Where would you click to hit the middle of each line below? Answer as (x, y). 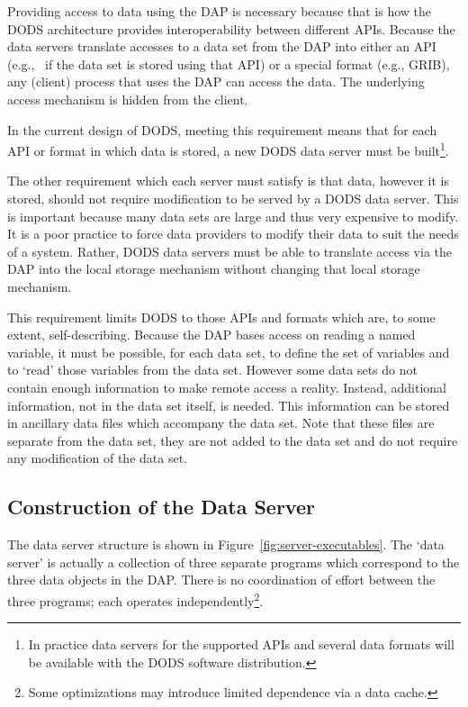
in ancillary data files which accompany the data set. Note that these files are (221, 423)
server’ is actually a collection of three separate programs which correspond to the (234, 562)
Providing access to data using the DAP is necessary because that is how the (220, 11)
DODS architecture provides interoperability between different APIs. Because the (231, 28)
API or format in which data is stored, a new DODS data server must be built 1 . (228, 149)
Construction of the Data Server (161, 507)
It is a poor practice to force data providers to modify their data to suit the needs (233, 234)
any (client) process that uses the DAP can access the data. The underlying (216, 82)
